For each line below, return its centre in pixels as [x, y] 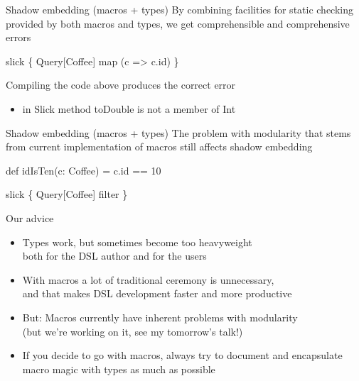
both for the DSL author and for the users [114, 256]
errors [18, 37]
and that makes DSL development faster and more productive [157, 293]
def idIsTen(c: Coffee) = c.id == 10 [84, 170]
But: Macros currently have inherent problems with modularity [160, 317]
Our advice [30, 217]
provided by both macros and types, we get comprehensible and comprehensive [178, 23]
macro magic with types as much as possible [119, 369]
